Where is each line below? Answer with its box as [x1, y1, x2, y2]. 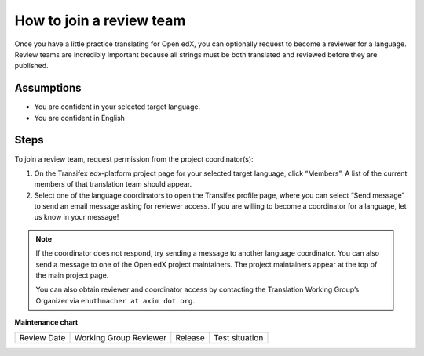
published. [14, 61, 49, 71]
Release [175, 332, 206, 343]
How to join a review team [14, 12, 186, 29]
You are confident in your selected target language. [34, 102, 200, 111]
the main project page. [35, 271, 109, 280]
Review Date [19, 332, 66, 343]
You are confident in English [34, 113, 126, 122]
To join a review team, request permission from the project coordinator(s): [14, 154, 254, 164]
